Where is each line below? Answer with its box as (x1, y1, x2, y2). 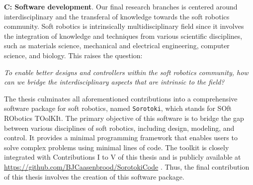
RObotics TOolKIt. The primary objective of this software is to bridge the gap (4, 113, 244, 123)
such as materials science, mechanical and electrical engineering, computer (4, 40, 230, 51)
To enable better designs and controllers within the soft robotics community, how (4, 67, 249, 77)
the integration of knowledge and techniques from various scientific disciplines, (4, 30, 243, 41)
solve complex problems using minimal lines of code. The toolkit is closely (4, 142, 229, 152)
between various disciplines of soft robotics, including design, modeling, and (4, 122, 235, 133)
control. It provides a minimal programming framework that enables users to (4, 132, 238, 143)
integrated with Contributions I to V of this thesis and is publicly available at (4, 152, 241, 162)
